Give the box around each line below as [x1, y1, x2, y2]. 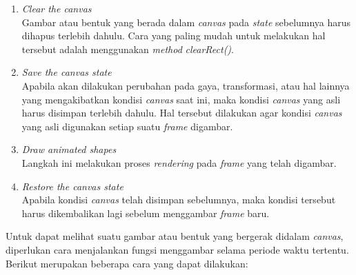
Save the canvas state [21, 65, 112, 79]
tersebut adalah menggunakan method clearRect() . [21, 41, 234, 56]
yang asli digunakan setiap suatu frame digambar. [21, 119, 233, 133]
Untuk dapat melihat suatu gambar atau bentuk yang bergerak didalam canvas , [6, 229, 344, 243]
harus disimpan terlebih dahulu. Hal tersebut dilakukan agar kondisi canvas [21, 105, 342, 120]
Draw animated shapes [21, 142, 117, 156]
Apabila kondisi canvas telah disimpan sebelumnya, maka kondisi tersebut [21, 192, 336, 207]
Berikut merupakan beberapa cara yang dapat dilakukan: [6, 256, 248, 270]
